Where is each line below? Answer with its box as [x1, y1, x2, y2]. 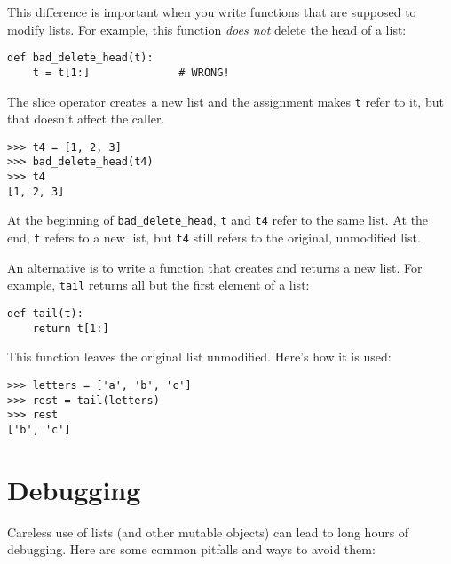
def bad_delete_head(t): [7, 52, 154, 65]
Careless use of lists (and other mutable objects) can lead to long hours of [7, 522, 409, 541]
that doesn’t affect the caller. [7, 109, 165, 128]
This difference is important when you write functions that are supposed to [7, 3, 416, 20]
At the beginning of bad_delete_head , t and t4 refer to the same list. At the [7, 211, 429, 229]
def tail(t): [7, 306, 83, 320]
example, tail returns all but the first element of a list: [7, 275, 310, 294]
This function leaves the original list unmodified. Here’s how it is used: [7, 347, 392, 366]
